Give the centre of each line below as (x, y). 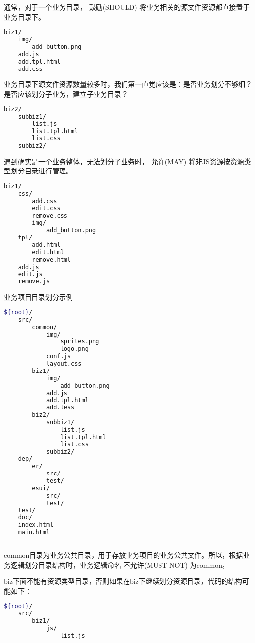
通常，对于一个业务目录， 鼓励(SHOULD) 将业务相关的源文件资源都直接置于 (127, 7)
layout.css (64, 364)
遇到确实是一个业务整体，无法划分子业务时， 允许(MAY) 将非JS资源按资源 (124, 161)
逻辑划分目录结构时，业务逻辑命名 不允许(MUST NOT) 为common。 (120, 564)
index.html (36, 525)
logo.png (74, 349)
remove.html (52, 259)
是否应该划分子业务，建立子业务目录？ (66, 94)
